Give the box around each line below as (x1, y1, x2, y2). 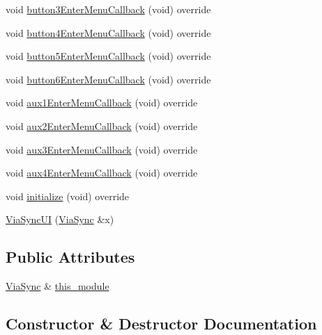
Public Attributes (6, 246, 135, 268)
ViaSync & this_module (6, 279, 109, 293)
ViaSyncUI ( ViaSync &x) (6, 212, 114, 227)
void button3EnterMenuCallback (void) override (6, 2, 211, 16)
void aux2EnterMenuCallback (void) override (6, 118, 198, 133)
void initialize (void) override (6, 188, 130, 203)
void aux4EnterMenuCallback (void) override (6, 165, 198, 180)
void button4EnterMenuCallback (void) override (6, 25, 211, 40)
